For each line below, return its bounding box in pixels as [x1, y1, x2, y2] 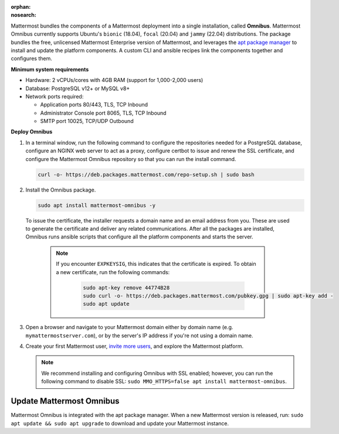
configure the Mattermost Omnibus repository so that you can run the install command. [25, 155, 236, 162]
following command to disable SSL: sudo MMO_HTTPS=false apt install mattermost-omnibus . [41, 378, 287, 385]
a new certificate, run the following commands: [56, 268, 170, 275]
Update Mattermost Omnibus [11, 396, 120, 406]
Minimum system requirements [11, 66, 89, 73]
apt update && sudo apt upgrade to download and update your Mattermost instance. [11, 419, 229, 427]
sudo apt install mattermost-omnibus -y [38, 202, 155, 209]
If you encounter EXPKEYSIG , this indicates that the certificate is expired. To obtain [56, 261, 256, 268]
